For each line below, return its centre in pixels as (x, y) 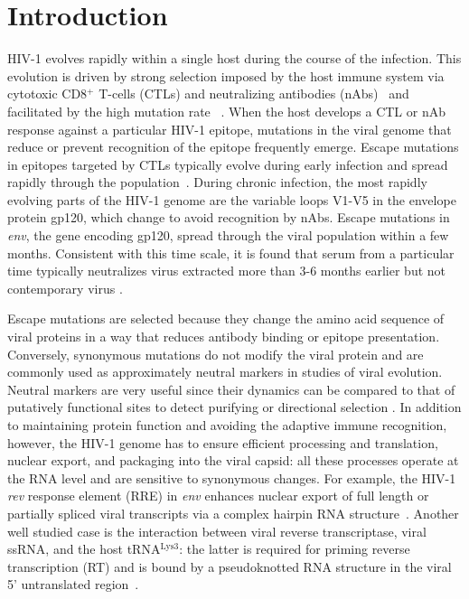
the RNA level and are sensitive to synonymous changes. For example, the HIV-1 (232, 477)
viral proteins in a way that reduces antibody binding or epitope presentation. (224, 337)
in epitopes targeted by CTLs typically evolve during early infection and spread (228, 164)
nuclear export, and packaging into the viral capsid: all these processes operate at (233, 460)
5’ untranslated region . (73, 584)
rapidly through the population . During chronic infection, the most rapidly (217, 182)
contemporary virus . (65, 288)
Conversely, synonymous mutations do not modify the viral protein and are (216, 354)
